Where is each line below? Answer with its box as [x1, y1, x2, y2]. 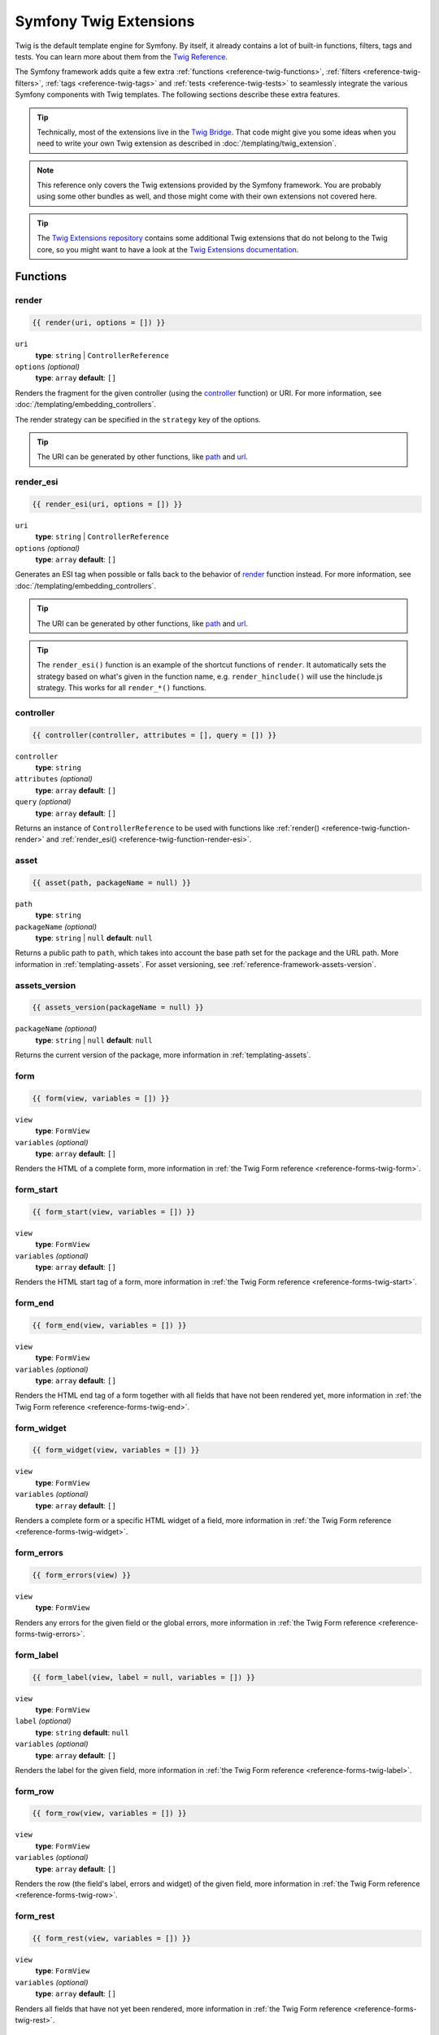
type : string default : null [35, 1727, 129, 1737]
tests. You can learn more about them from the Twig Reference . [15, 51, 228, 61]
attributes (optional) [15, 774, 93, 784]
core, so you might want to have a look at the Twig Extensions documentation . [37, 244, 299, 254]
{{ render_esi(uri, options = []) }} [32, 499, 183, 509]
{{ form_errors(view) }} [32, 1570, 132, 1579]
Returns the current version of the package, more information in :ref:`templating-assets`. [15, 1050, 311, 1060]
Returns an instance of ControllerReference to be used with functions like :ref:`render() [15, 823, 320, 833]
